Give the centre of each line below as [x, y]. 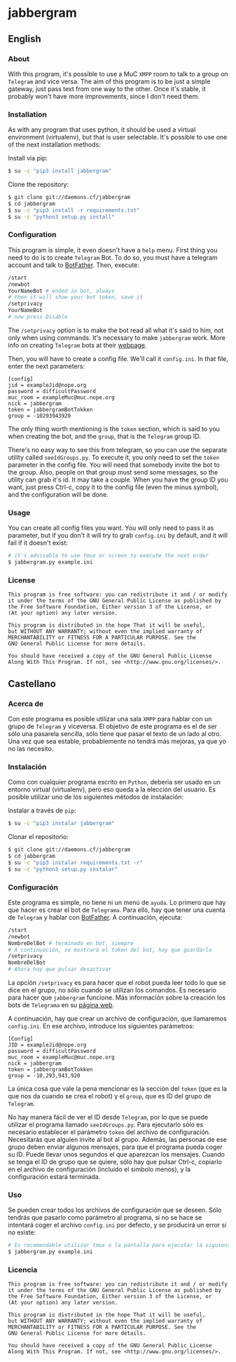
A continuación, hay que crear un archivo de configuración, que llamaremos [117, 1019]
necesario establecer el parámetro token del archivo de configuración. [109, 1132]
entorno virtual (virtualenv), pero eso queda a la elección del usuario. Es [112, 789]
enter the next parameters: [47, 366]
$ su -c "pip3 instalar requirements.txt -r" [75, 863]
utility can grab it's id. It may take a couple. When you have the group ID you [118, 479]
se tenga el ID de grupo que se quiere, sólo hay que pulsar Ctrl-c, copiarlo [115, 1162]
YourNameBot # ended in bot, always [61, 291]
